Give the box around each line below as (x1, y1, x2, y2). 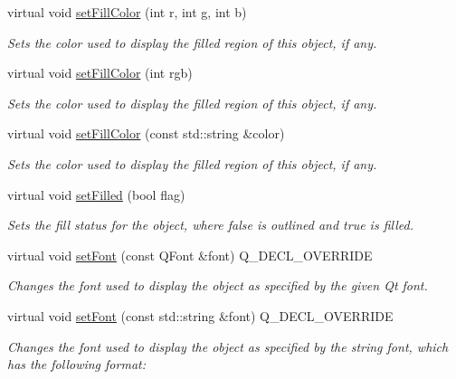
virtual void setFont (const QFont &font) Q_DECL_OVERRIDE (7, 245, 373, 264)
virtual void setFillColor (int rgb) (7, 63, 193, 82)
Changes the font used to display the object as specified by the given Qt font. (7, 276, 428, 295)
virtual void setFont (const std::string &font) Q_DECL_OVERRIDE (7, 306, 394, 325)
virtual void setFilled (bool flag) (7, 185, 185, 204)
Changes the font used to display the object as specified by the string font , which (7, 336, 449, 355)
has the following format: (7, 355, 146, 374)
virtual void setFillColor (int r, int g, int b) (7, 3, 247, 21)
